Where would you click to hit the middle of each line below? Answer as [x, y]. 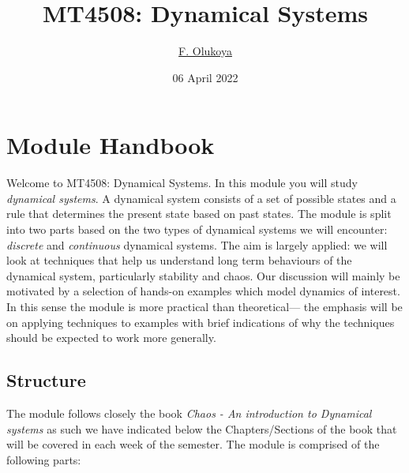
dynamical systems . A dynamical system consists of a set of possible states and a [201, 198]
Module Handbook [111, 145]
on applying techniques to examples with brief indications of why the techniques [201, 322]
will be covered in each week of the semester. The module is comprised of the [193, 444]
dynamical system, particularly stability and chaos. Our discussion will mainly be [203, 275]
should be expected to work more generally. [111, 338]
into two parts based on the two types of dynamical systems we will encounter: [197, 229]
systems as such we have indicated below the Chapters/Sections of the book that [202, 428]
